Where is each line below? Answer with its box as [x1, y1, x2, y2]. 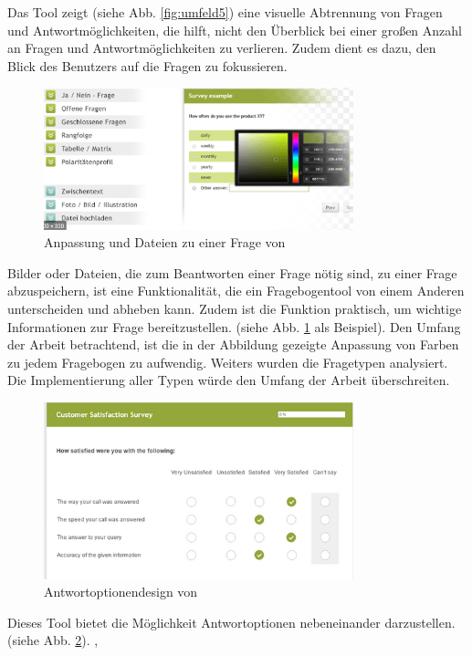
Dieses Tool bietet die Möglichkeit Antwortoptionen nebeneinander [7, 612, 381, 631]
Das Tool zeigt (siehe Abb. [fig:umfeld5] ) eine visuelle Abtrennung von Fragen [7, 3, 443, 21]
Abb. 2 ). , [43, 630, 99, 650]
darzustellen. [384, 612, 456, 631]
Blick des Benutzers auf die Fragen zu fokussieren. [7, 56, 288, 75]
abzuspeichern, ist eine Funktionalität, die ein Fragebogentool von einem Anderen [7, 281, 465, 300]
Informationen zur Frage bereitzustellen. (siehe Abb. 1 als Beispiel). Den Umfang [7, 317, 461, 336]
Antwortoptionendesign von [44, 582, 198, 601]
